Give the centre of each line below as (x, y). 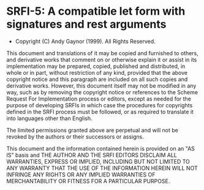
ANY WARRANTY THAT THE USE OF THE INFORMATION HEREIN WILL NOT (102, 168)
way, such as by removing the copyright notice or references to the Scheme (102, 92)
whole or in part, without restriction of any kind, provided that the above (97, 72)
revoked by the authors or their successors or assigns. (75, 137)
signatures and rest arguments (86, 24)
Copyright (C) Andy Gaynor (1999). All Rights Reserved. (85, 41)
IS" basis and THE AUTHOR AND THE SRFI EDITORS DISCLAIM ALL (92, 155)
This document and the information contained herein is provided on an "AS (100, 148)
